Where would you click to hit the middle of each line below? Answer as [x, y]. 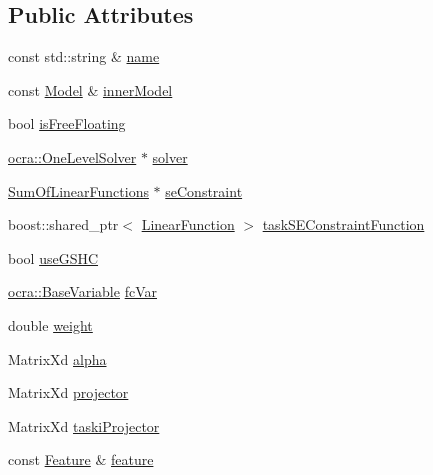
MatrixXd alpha [57, 358]
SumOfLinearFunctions [78, 190]
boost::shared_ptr [63, 224]
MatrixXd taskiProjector [84, 425]
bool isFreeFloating [67, 123]
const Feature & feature [81, 459]
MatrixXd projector [68, 392]
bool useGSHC [53, 257]
